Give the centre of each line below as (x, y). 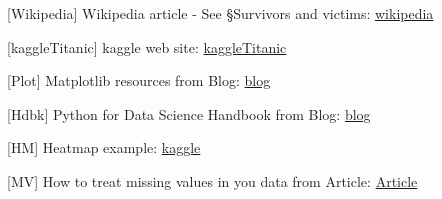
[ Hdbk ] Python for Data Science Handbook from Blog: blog (189, 113)
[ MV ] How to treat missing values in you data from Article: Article (212, 180)
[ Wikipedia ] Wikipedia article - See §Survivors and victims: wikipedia (220, 13)
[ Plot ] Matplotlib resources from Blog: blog (139, 80)
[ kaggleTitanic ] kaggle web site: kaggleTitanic (147, 46)
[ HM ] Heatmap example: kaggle (104, 147)
